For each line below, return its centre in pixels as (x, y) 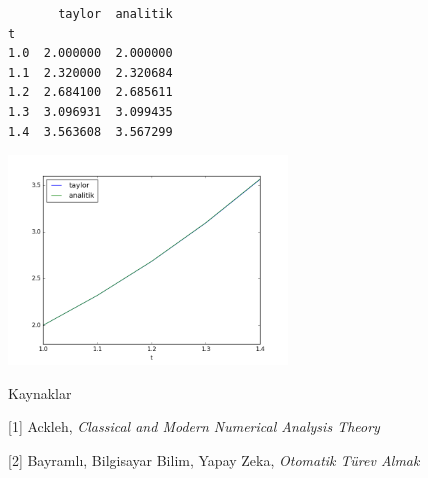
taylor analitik (115, 14)
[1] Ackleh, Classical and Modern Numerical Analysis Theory (194, 426)
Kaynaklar (40, 392)
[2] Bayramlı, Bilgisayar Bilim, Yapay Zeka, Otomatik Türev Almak (214, 459)
